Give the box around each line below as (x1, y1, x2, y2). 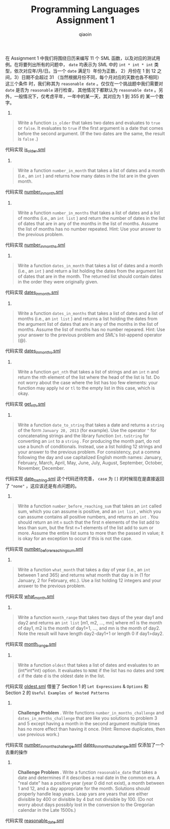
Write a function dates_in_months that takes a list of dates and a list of (17, 310, 163, 317)
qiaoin (79, 31, 92, 37)
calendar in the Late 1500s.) (17, 807, 76, 813)
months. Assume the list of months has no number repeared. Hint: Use (17, 327, 165, 333)
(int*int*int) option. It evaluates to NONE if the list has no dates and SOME (17, 667, 165, 673)
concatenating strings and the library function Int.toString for (17, 433, 149, 439)
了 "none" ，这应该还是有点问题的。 (5, 482, 80, 489)
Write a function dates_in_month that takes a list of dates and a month (17, 263, 163, 269)
